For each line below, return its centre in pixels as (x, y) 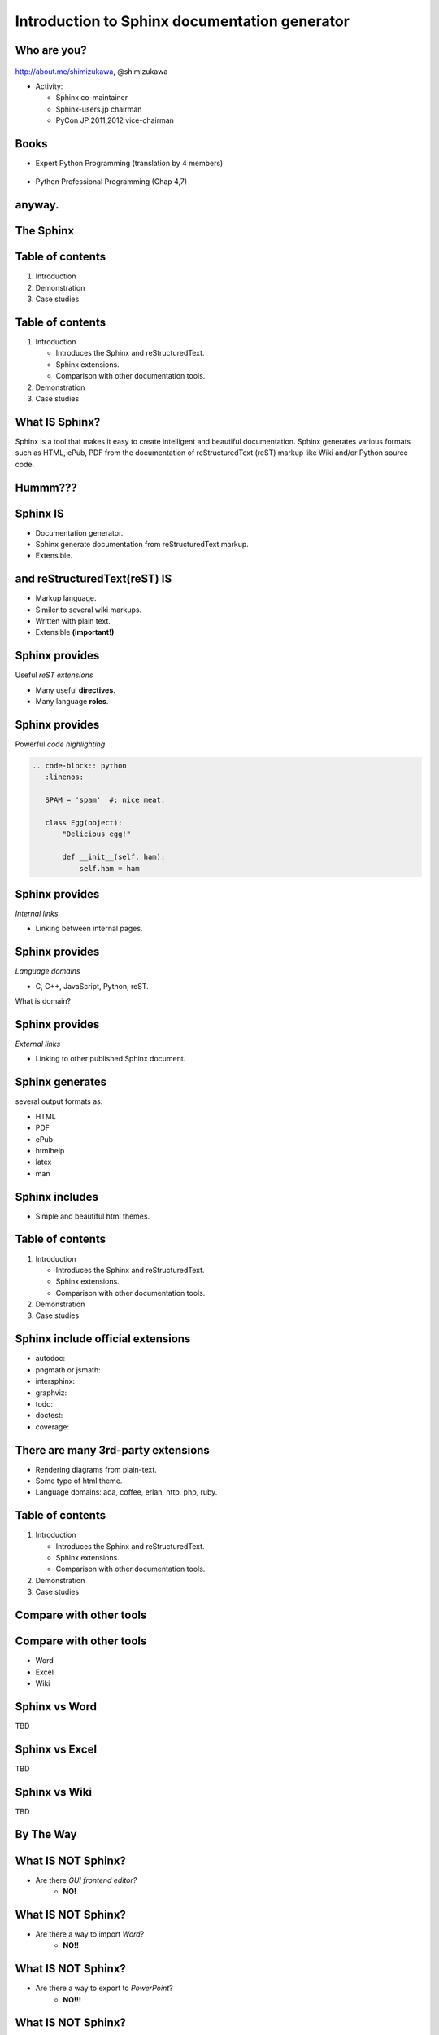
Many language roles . (72, 702)
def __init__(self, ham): (114, 857)
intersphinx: (55, 1381)
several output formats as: (59, 1101)
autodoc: (50, 1359)
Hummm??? (46, 487)
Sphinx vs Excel (56, 1749)
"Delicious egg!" (97, 834)
